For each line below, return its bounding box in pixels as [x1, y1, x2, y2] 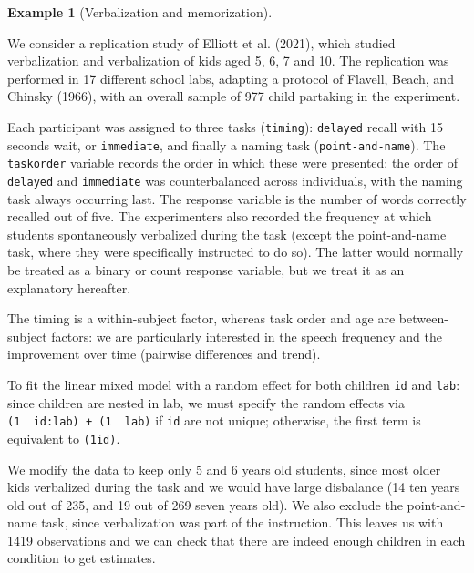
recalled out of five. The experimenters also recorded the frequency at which [7, 207, 432, 226]
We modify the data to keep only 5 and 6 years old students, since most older [7, 459, 441, 478]
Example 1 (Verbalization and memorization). [7, 3, 273, 21]
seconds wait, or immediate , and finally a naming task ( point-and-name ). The [7, 135, 446, 154]
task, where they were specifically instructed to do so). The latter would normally [7, 242, 464, 261]
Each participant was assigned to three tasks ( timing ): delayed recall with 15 [7, 117, 443, 136]
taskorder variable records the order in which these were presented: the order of [7, 153, 458, 172]
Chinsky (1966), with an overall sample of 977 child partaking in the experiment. [7, 87, 460, 106]
